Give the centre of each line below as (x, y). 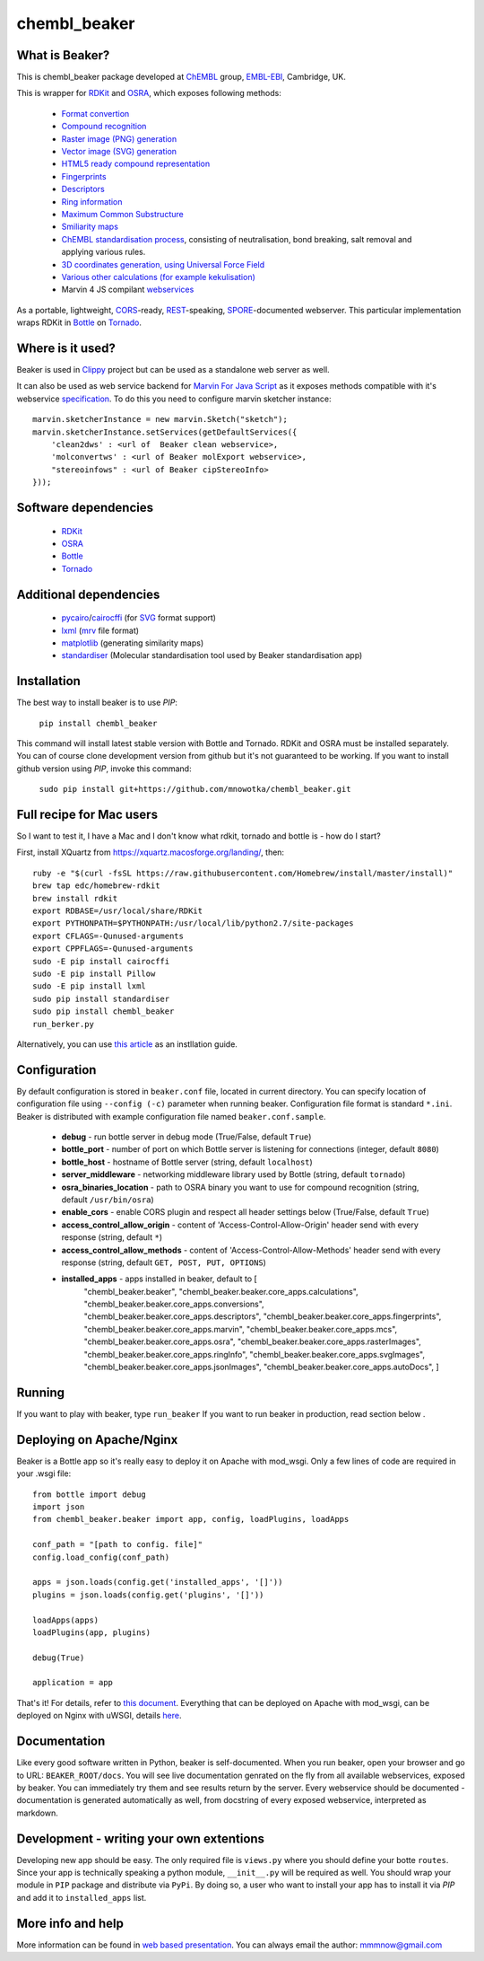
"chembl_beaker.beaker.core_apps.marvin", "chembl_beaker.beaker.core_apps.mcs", (241, 1329)
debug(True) (59, 1658)
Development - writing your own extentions (140, 1838)
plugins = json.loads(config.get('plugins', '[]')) (148, 1595)
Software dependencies (85, 507)
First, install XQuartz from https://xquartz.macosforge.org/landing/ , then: (151, 852)
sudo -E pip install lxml (90, 986)
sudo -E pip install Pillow (94, 973)
